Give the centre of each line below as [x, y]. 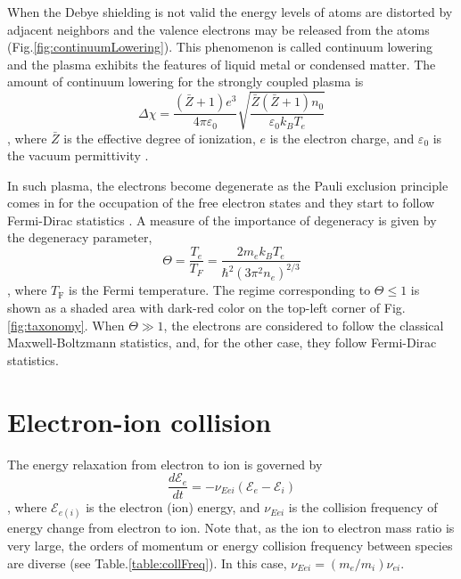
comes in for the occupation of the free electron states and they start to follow [221, 203]
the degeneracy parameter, [80, 237]
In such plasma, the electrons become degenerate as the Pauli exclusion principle [228, 185]
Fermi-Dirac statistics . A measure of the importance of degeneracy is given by [222, 220]
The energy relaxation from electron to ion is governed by [165, 464]
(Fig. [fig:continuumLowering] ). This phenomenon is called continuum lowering [220, 47]
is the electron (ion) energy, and [173, 507]
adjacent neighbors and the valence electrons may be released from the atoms [218, 29]
